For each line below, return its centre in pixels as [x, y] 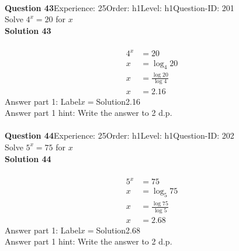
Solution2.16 [118, 101]
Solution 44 [28, 158]
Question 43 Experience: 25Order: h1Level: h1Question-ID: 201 [119, 7]
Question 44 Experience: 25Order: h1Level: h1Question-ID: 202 [119, 135]
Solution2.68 [118, 230]
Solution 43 [28, 30]
